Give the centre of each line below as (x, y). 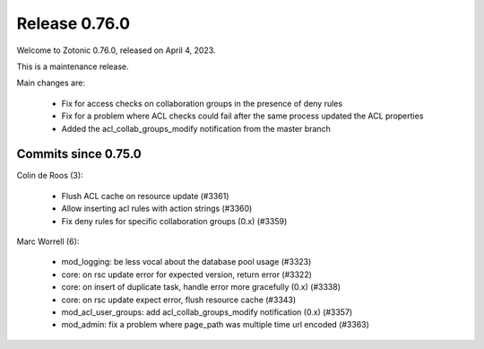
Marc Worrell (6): (48, 241)
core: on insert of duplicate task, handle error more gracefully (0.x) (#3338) (201, 287)
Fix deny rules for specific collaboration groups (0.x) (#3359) (174, 221)
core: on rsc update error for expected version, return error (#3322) (187, 275)
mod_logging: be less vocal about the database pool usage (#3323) (186, 262)
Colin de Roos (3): (50, 176)
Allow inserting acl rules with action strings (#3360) (157, 209)
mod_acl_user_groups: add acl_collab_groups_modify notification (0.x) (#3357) (207, 312)
